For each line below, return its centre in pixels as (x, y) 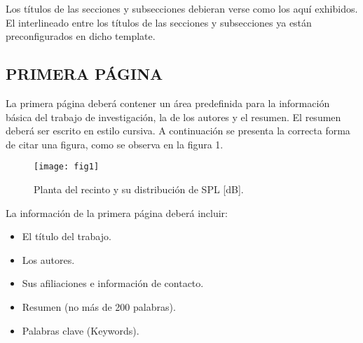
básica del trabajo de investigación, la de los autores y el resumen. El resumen (173, 117)
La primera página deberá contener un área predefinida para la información (168, 103)
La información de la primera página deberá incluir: (117, 212)
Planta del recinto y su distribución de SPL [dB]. (139, 189)
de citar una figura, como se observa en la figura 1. (115, 144)
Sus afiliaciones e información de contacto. (113, 283)
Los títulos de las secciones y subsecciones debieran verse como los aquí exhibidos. (182, 8)
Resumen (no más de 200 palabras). (99, 306)
